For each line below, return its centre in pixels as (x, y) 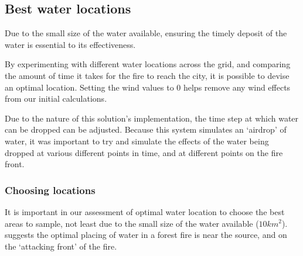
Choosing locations (50, 190)
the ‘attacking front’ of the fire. (61, 246)
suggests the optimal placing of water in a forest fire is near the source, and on (146, 235)
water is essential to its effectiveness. (70, 44)
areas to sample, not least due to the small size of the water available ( (132, 223)
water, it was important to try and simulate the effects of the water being (137, 141)
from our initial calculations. (56, 98)
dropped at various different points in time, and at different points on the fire (144, 152)
